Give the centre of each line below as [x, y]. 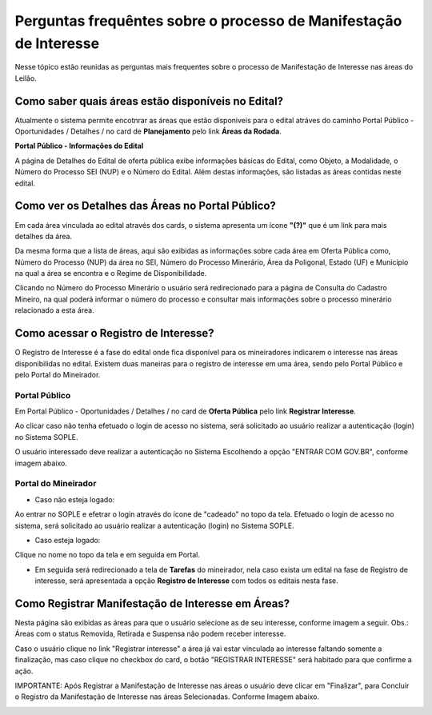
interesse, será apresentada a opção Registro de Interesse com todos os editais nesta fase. [187, 581]
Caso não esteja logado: [75, 499]
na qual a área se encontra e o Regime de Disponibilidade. [111, 274]
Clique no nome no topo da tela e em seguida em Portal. [107, 555]
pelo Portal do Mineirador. [58, 374]
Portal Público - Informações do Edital [79, 146]
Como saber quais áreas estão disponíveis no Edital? [149, 101]
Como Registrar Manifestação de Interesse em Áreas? [152, 603]
